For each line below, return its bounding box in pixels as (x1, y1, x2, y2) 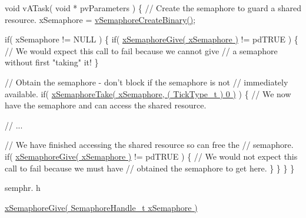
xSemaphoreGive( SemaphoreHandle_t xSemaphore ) (5, 201, 198, 213)
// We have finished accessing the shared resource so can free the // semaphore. (5, 138, 294, 151)
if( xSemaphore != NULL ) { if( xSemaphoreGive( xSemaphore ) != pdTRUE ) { (5, 33, 298, 45)
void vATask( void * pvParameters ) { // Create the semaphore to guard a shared (5, 2, 301, 14)
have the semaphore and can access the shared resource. (5, 99, 207, 111)
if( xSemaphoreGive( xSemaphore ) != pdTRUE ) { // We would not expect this (5, 150, 298, 162)
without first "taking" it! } (5, 56, 99, 68)
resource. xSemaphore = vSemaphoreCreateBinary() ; (5, 13, 196, 25)
